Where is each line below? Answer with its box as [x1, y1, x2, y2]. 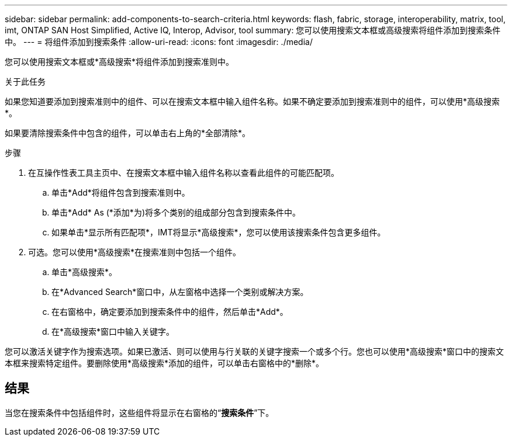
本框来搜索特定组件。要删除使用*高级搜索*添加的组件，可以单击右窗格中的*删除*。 [5, 358, 324, 368]
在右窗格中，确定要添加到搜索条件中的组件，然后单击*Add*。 [51, 307, 288, 317]
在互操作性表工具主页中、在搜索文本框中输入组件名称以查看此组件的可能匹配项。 [28, 168, 339, 178]
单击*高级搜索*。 [51, 267, 117, 277]
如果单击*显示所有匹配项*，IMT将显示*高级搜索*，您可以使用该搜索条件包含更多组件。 [51, 227, 386, 237]
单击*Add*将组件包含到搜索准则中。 [51, 187, 190, 197]
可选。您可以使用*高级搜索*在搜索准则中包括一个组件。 [28, 247, 241, 257]
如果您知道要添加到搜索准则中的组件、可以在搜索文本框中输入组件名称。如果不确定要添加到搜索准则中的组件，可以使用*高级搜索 [5, 96, 500, 106]
